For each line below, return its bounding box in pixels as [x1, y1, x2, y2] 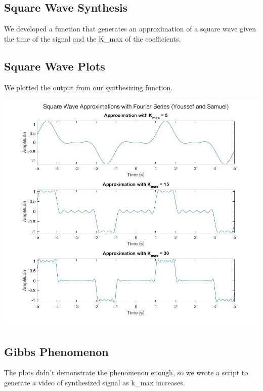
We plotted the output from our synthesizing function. [4, 82, 173, 92]
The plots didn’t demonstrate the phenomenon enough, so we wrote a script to [4, 367, 248, 378]
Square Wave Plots [4, 58, 105, 74]
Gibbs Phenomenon [4, 343, 109, 359]
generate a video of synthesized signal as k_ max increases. [4, 377, 185, 388]
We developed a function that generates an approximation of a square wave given [4, 23, 256, 34]
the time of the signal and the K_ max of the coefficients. [4, 33, 181, 44]
